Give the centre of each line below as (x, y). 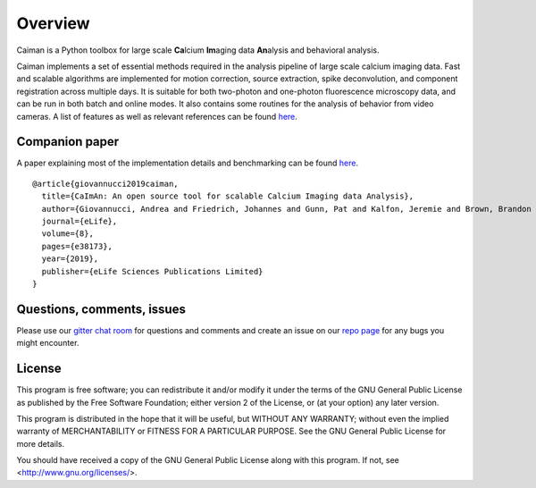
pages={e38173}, (77, 246)
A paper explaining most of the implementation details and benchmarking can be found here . (188, 163)
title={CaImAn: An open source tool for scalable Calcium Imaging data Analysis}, (228, 196)
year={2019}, (70, 259)
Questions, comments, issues (101, 309)
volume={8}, (67, 234)
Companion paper (68, 142)
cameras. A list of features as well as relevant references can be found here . (157, 116)
